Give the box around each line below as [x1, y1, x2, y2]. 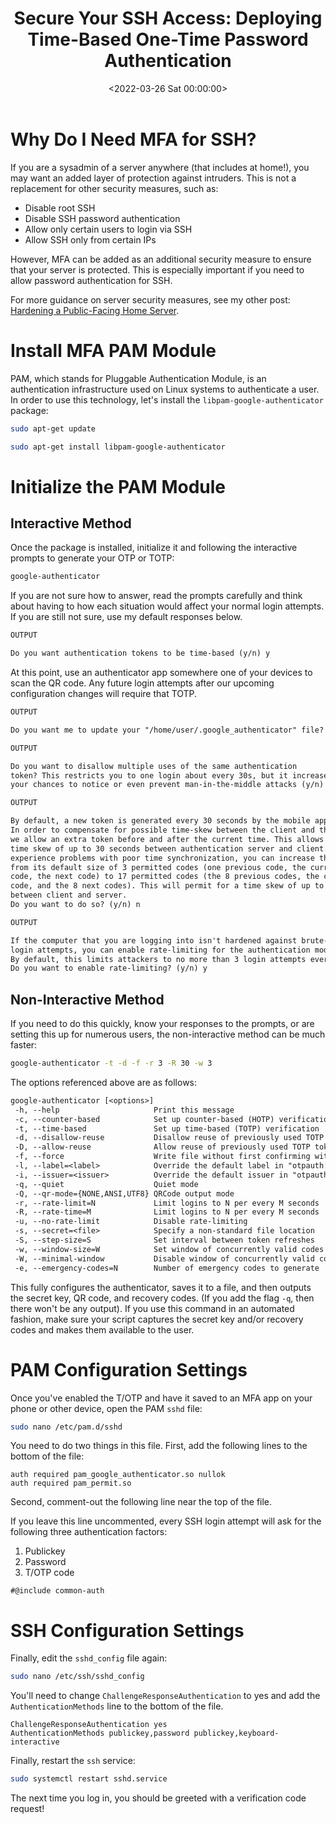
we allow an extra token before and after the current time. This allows [10, 834, 325, 844]
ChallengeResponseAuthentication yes [10, 1720, 168, 1730]
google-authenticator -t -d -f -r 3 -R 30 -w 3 [10, 1058, 213, 1069]
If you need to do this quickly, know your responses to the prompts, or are [10, 1018, 315, 1030]
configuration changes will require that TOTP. [10, 688, 198, 699]
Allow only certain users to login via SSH [24, 223, 193, 235]
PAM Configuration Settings [10, 1358, 248, 1381]
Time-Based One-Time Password [27, 28, 309, 51]
